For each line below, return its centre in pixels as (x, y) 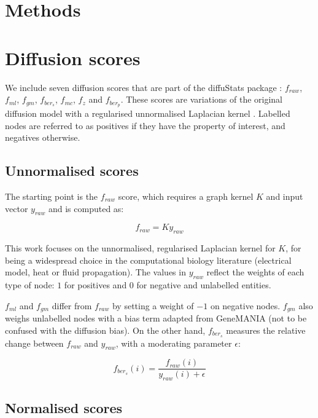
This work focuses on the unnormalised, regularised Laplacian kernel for (140, 248)
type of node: (30, 285)
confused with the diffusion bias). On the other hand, (105, 330)
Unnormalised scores (72, 171)
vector (17, 208)
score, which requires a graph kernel (186, 196)
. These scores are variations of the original (201, 99)
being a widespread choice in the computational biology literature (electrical (148, 260)
